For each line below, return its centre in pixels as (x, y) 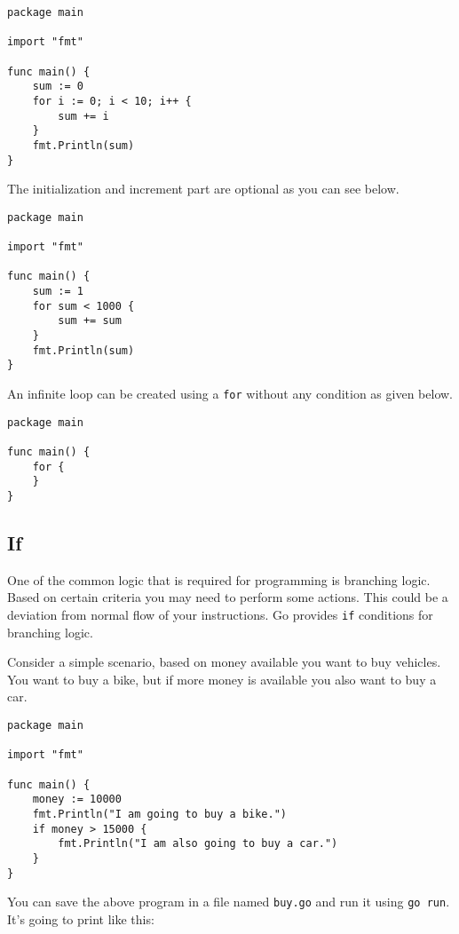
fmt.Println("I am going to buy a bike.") (159, 814)
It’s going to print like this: (81, 918)
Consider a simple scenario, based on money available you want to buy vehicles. (224, 662)
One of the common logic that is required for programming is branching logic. (219, 579)
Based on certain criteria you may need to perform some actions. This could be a (228, 597)
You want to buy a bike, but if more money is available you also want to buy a (222, 679)
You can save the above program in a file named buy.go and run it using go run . (229, 902)
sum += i (83, 116)
